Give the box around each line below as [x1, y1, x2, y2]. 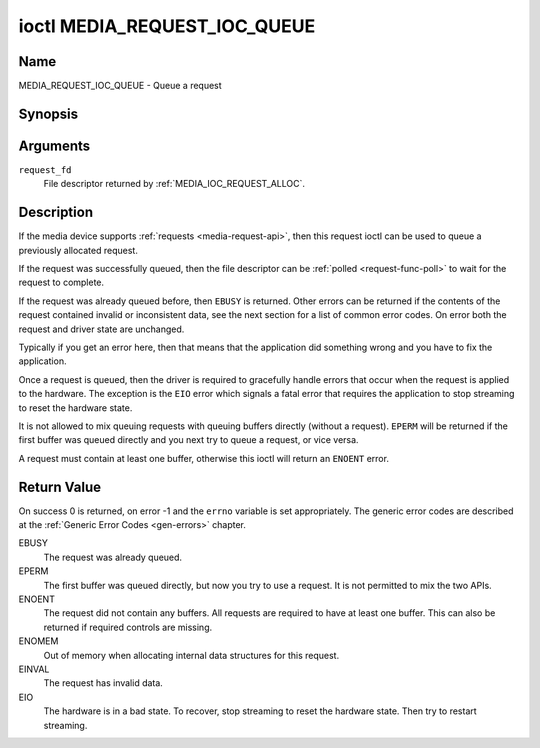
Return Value [18, 478, 102, 495]
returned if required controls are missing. [43, 621, 213, 633]
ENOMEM [18, 635, 59, 647]
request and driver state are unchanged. [18, 323, 185, 335]
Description [18, 204, 94, 221]
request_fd [18, 164, 72, 175]
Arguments [18, 137, 91, 154]
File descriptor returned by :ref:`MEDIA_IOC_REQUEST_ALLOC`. [43, 178, 305, 190]
